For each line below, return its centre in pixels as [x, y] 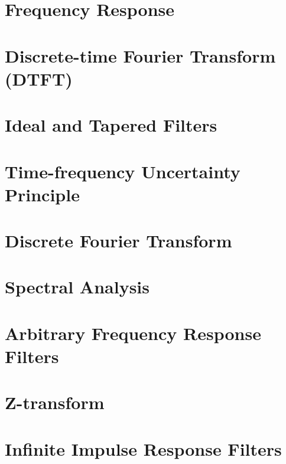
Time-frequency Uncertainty [123, 171]
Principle [42, 194]
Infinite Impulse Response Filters [143, 448]
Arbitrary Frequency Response [133, 333]
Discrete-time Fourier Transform [140, 55]
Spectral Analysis [77, 287]
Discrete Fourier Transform [118, 241]
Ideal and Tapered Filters [111, 125]
